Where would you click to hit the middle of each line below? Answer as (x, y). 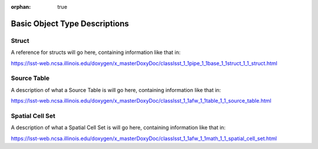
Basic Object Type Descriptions (70, 23)
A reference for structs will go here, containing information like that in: (96, 52)
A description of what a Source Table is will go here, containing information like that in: (116, 90)
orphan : (21, 7)
